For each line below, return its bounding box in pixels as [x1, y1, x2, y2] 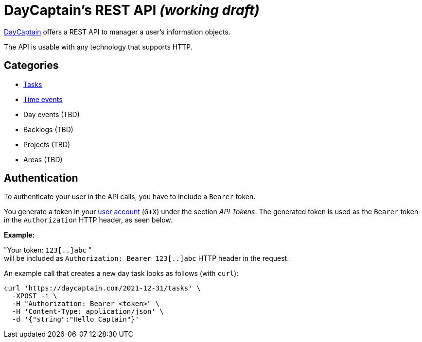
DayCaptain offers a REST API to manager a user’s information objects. [4, 27, 230, 36]
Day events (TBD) [23, 110, 80, 119]
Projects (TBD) [23, 140, 70, 149]
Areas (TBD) [23, 155, 63, 164]
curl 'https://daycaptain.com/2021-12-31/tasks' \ [4, 284, 201, 292]
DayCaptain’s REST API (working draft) [4, 2, 260, 18]
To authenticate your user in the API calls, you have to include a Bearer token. [4, 192, 256, 201]
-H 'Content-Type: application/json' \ [12, 308, 164, 316]
